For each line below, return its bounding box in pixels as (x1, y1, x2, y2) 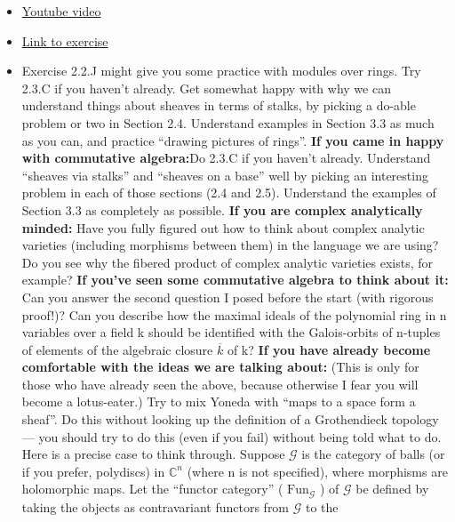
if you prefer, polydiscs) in (21, 462, 165, 480)
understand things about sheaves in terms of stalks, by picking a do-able (21, 96, 416, 115)
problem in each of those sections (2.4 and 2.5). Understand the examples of (21, 183, 436, 202)
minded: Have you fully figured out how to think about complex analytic (21, 218, 425, 237)
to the (305, 497, 339, 516)
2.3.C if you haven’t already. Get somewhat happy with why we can (21, 78, 391, 97)
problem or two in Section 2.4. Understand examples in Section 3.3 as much (21, 113, 435, 132)
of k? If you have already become (227, 340, 431, 358)
